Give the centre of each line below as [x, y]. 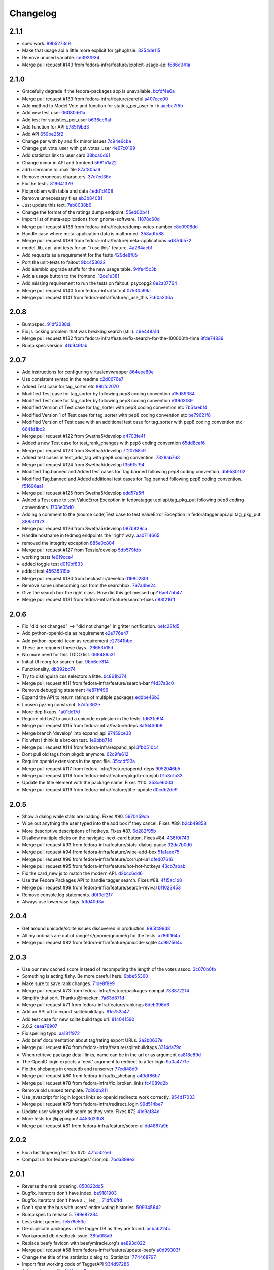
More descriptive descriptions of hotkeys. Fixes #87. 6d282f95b [89, 831]
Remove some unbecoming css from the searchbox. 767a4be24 [89, 585]
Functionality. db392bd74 [49, 669]
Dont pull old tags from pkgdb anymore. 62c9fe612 [75, 754]
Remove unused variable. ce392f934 [61, 57]
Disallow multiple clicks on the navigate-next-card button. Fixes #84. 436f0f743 [106, 838]
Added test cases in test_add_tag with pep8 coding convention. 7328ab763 [101, 458]
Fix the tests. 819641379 [47, 184]
